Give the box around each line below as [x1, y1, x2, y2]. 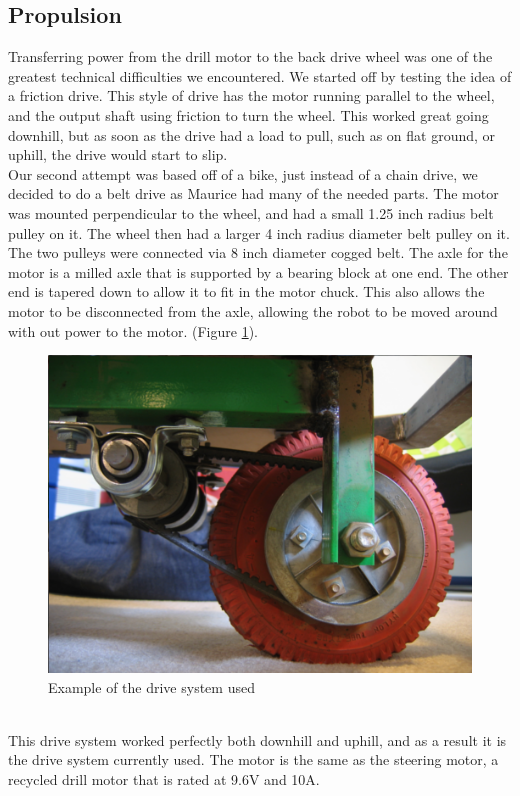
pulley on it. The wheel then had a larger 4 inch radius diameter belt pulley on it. [8, 222, 510, 243]
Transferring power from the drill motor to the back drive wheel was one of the [8, 46, 493, 67]
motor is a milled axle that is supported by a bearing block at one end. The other [8, 261, 509, 282]
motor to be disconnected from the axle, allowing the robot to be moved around [8, 300, 498, 321]
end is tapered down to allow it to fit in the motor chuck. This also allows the [8, 281, 485, 302]
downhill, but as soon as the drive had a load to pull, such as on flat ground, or [8, 124, 496, 145]
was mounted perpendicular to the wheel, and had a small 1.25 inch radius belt [8, 202, 494, 223]
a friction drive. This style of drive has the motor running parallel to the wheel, [8, 85, 495, 106]
